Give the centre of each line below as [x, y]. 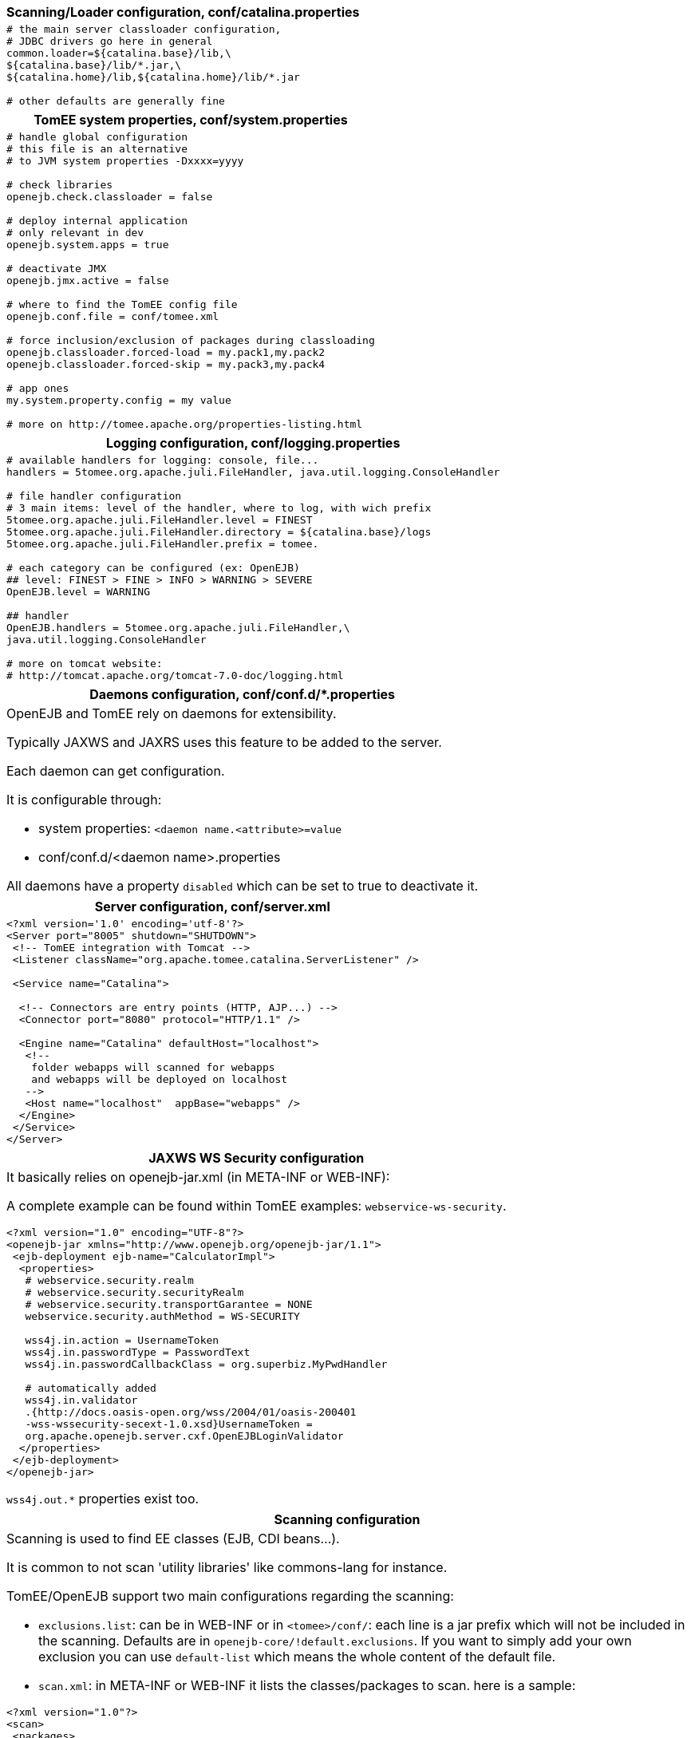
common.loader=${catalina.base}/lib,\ [119, 53]
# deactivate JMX [57, 269]
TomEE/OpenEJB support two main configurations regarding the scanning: [230, 1596]
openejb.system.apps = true [88, 245]
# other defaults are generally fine [116, 101]
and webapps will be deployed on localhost [160, 1079]
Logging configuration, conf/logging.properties [253, 443]
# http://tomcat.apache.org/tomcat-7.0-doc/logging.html [175, 675]
